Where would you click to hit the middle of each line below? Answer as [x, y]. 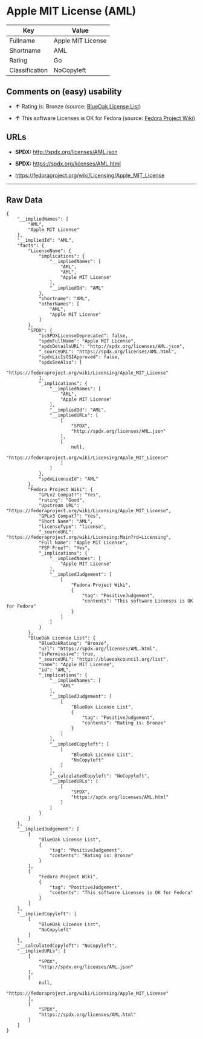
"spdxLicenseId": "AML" [68, 479]
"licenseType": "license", [72, 527]
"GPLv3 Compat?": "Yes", [70, 516]
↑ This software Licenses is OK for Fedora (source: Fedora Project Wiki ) [105, 118]
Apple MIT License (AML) [71, 11]
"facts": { [31, 246]
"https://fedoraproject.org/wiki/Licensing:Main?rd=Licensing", [89, 538]
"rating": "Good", [62, 500]
